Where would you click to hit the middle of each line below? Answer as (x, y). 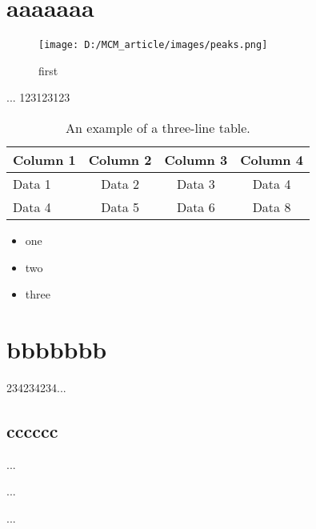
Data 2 (120, 183)
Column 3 (196, 159)
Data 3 (196, 183)
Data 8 (272, 206)
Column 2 (120, 159)
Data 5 (120, 206)
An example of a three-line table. (158, 127)
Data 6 (196, 206)
